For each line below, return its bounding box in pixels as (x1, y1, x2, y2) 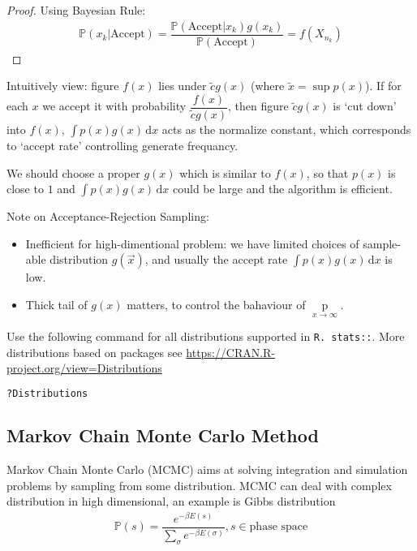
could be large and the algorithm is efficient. (173, 180, 393, 197)
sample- (363, 235, 401, 252)
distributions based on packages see (6, 343, 183, 360)
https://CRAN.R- (186, 343, 276, 360)
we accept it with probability (42, 97, 187, 114)
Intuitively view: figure (6, 77, 119, 94)
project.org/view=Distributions (6, 359, 162, 377)
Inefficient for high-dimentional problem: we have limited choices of (25, 235, 359, 252)
